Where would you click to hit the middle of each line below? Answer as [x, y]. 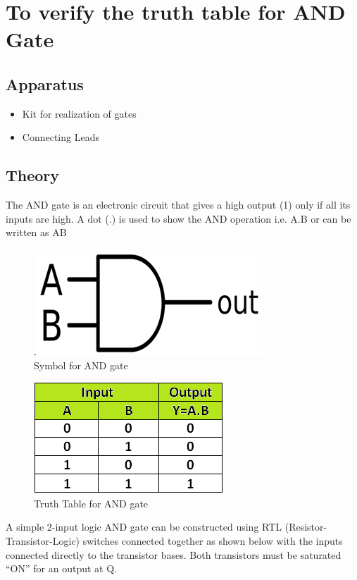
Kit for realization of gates [79, 113]
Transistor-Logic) [43, 540]
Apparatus [45, 84]
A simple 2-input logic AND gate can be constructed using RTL [144, 527]
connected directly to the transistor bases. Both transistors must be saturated [174, 554]
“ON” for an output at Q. [61, 568]
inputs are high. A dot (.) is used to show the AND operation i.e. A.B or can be [178, 218]
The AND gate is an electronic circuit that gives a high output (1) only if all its [178, 205]
